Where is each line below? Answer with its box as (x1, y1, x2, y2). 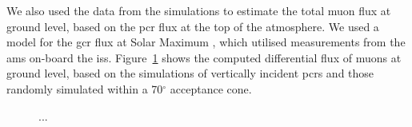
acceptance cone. (170, 80, 252, 97)
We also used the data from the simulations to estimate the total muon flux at (6, 2, 391, 18)
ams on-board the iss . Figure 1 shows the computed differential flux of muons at (6, 49, 402, 65)
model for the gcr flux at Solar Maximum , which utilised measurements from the (6, 34, 406, 50)
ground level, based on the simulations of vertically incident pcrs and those (6, 65, 374, 81)
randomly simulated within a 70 (6, 80, 163, 97)
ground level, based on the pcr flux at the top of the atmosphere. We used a (6, 18, 379, 34)
